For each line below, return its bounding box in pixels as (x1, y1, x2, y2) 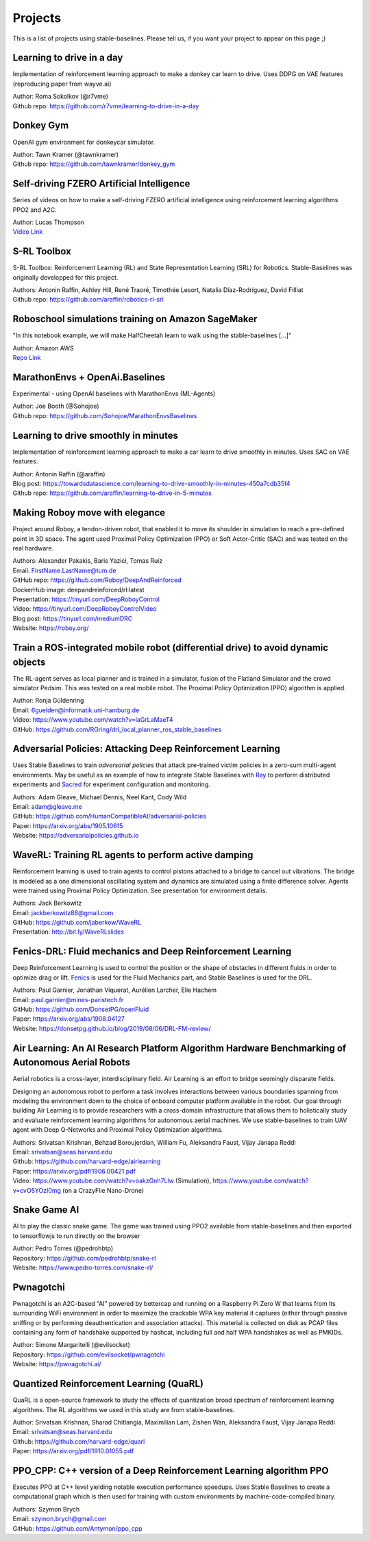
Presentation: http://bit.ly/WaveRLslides (12, 927, 125, 936)
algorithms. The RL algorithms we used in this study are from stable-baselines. (12, 1405, 235, 1413)
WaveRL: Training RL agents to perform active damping (12, 849, 254, 861)
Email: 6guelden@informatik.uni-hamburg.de (12, 706, 140, 714)
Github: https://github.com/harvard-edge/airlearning (12, 1157, 161, 1165)
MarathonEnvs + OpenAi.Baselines (12, 371, 166, 383)
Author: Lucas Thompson (12, 218, 85, 226)
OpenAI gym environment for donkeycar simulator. (12, 138, 156, 146)
